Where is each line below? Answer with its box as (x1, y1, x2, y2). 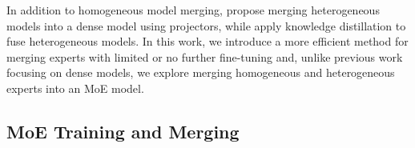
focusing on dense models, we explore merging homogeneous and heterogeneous (6, 64, 395, 81)
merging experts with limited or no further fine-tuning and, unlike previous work (6, 48, 403, 65)
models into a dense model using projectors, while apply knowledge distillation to (6, 17, 406, 34)
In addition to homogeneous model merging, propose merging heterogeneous (6, 2, 380, 18)
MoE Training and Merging (6, 118, 240, 143)
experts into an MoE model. (6, 79, 144, 96)
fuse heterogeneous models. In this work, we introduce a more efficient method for (6, 33, 409, 50)
